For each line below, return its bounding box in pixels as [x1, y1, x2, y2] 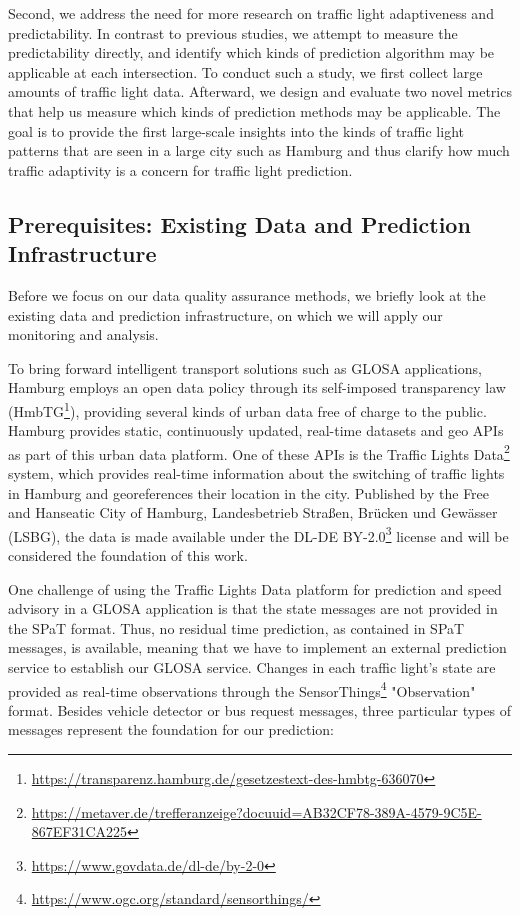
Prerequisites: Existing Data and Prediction [8, 208, 471, 239]
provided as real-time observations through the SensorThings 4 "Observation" [8, 677, 476, 701]
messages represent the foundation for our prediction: [8, 719, 335, 740]
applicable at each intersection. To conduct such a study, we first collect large [8, 61, 483, 82]
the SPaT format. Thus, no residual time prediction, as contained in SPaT [8, 617, 465, 638]
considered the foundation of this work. [8, 545, 248, 566]
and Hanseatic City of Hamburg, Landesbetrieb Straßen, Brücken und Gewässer [8, 502, 498, 523]
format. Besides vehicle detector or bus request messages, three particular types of [8, 699, 512, 720]
